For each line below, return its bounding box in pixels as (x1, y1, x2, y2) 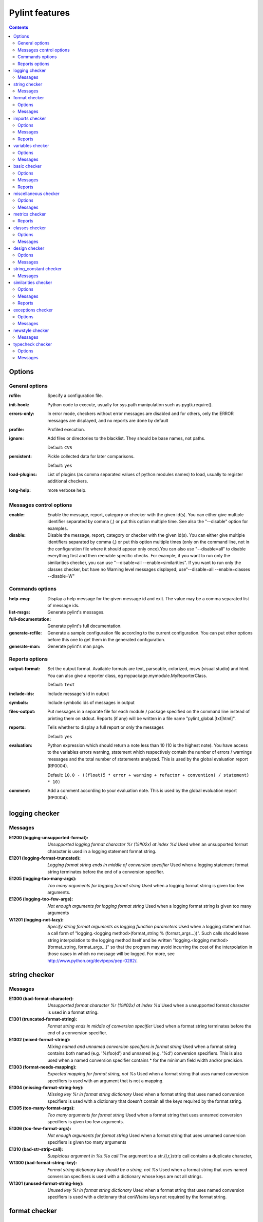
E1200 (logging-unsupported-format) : (9, 834, 89, 840)
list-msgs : (9, 609, 30, 615)
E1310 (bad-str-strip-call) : (9, 1146, 63, 1152)
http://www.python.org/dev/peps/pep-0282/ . (47, 958, 138, 963)
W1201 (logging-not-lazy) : (9, 916, 64, 922)
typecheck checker (13, 341, 52, 347)
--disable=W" (47, 573, 75, 579)
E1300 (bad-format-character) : (9, 996, 74, 1002)
